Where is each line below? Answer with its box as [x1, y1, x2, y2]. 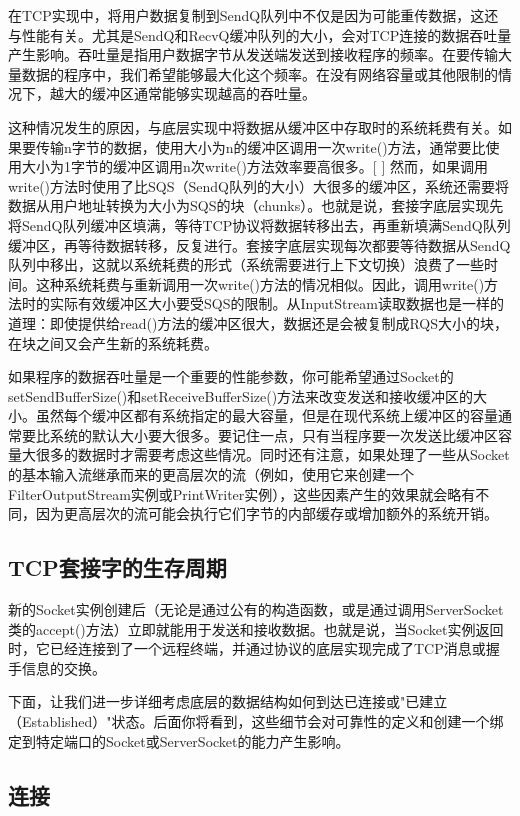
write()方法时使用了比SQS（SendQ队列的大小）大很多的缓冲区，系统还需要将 [8, 175, 509, 196]
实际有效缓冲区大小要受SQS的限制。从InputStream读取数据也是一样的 [49, 293, 504, 314]
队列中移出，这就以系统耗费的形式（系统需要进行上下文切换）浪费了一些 [8, 254, 484, 275]
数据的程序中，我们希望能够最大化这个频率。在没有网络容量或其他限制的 [21, 63, 498, 84]
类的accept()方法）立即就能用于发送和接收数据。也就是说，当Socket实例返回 [8, 618, 504, 639]
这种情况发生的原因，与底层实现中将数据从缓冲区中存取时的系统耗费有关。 [8, 116, 498, 137]
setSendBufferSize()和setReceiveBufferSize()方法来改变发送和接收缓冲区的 [8, 385, 474, 406]
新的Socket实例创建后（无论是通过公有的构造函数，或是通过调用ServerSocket [8, 599, 504, 620]
